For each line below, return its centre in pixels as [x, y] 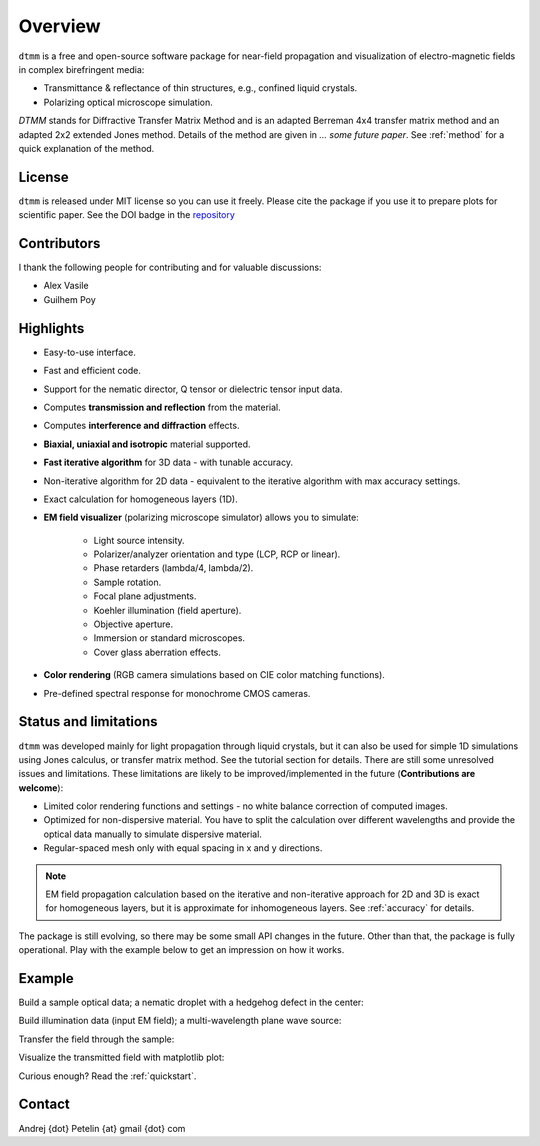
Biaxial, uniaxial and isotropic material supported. [147, 444]
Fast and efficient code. [92, 371]
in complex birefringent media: [81, 69]
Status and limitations [88, 721]
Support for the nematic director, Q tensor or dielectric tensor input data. [193, 389]
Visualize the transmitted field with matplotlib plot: [121, 1057]
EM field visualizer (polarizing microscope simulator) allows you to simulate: [201, 517]
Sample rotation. [127, 582]
